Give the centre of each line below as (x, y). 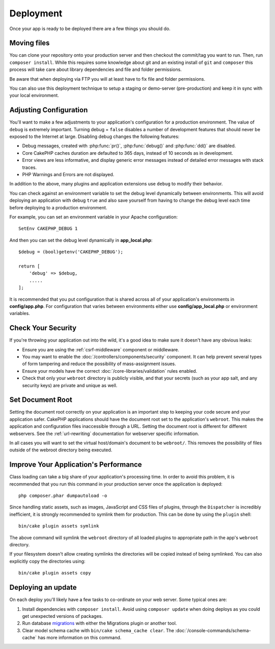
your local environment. (34, 95)
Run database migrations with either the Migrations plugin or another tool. (100, 623)
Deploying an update (43, 587)
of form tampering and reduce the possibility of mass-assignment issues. (99, 364)
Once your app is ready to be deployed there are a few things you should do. (90, 29)
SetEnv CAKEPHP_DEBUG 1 (48, 229)
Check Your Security (43, 328)
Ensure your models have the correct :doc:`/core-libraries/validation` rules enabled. (110, 371)
